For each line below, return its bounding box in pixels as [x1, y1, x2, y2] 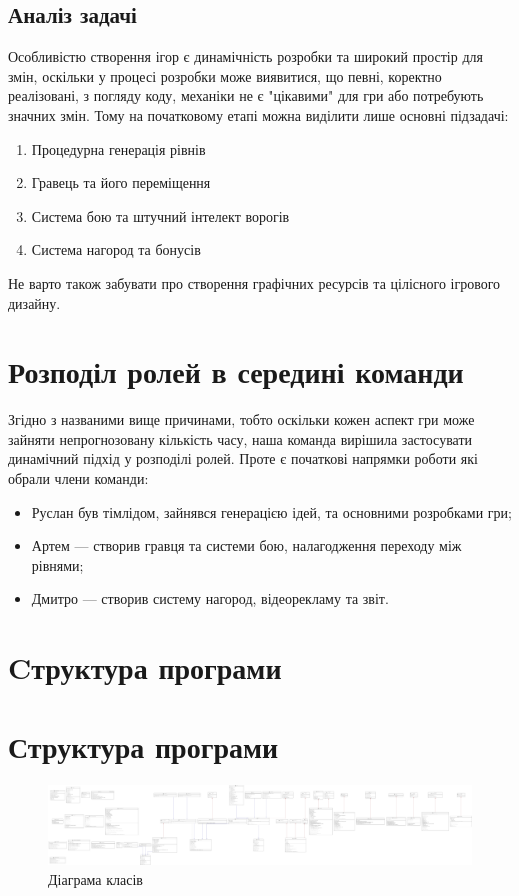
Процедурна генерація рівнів [31, 138, 206, 159]
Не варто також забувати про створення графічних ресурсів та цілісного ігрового [8, 272, 501, 293]
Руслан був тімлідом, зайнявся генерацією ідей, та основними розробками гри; [31, 501, 512, 522]
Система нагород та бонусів [31, 239, 201, 260]
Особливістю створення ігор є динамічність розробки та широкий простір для [8, 46, 483, 67]
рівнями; [31, 554, 84, 575]
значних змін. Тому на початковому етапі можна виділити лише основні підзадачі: [8, 104, 509, 125]
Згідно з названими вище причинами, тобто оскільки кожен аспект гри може [8, 409, 475, 430]
